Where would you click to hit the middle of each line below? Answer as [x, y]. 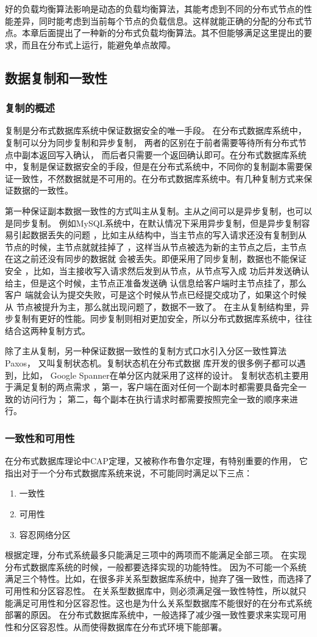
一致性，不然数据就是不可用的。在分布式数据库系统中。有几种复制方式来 [158, 178]
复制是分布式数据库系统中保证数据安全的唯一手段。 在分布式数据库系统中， [156, 130]
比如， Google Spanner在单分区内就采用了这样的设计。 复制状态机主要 [161, 375]
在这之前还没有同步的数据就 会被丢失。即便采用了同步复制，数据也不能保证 [156, 259]
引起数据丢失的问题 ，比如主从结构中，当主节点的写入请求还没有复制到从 [160, 235]
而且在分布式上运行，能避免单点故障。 [98, 44]
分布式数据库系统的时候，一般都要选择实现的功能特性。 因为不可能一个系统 [156, 566]
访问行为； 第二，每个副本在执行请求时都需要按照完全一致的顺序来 [155, 399]
